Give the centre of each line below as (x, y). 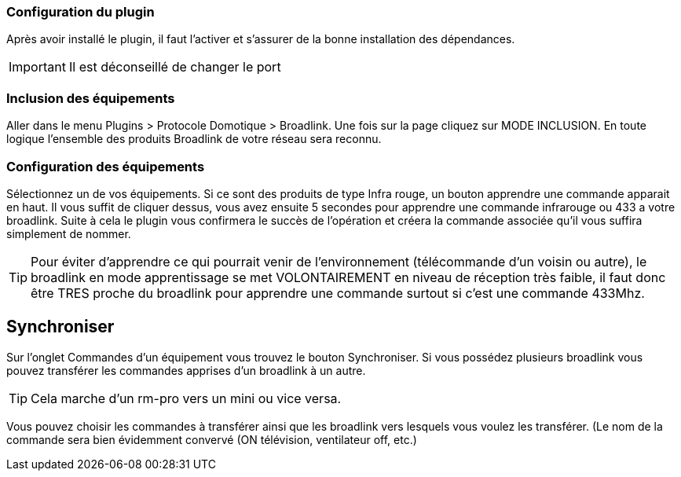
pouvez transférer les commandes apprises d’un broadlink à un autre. (186, 370)
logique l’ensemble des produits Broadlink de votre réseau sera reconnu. (194, 139)
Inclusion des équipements (91, 98)
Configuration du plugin (81, 12)
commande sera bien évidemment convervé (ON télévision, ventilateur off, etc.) (212, 439)
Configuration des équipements (106, 166)
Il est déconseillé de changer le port (175, 67)
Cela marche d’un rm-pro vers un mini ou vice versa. (186, 398)
